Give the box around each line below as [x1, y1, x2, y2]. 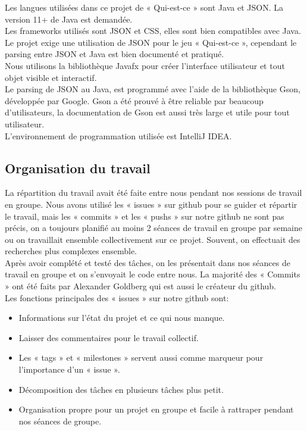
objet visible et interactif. [5, 71, 97, 83]
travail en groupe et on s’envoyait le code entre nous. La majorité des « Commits [5, 268, 300, 280]
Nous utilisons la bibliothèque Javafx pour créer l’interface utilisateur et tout [5, 59, 285, 71]
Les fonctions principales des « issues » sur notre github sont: [5, 291, 229, 304]
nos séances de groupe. [18, 414, 102, 427]
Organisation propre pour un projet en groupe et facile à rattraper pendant [18, 403, 294, 416]
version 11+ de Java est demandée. [5, 13, 133, 25]
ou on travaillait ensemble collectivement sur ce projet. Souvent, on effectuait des [5, 233, 300, 245]
